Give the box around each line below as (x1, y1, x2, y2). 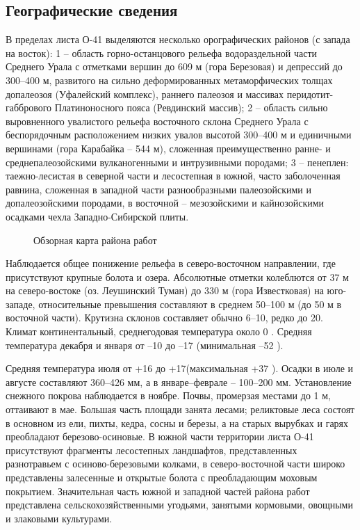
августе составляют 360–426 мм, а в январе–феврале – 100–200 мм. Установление (6, 374, 352, 389)
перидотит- (286, 86, 334, 101)
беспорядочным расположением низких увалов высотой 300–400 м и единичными (6, 127, 352, 142)
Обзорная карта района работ (33, 232, 157, 247)
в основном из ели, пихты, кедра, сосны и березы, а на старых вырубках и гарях (6, 415, 349, 430)
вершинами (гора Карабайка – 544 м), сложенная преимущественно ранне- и (6, 140, 331, 155)
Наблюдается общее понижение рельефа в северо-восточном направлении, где (6, 256, 336, 271)
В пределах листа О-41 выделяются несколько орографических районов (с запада (6, 32, 350, 47)
